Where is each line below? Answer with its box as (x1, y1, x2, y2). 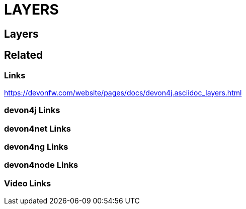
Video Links (4, 178, 51, 188)
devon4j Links (4, 105, 60, 116)
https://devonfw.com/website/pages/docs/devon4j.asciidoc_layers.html (4, 88, 242, 97)
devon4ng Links (4, 142, 68, 152)
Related (4, 49, 43, 62)
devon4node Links (4, 160, 78, 170)
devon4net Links (4, 123, 71, 134)
